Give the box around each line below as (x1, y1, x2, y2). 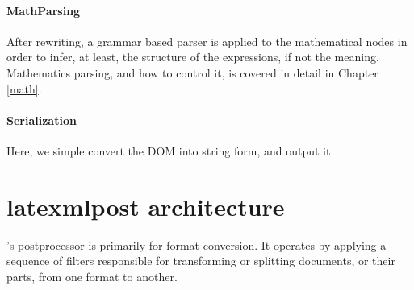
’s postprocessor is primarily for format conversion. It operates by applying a (6, 236, 387, 253)
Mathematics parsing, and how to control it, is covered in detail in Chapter (6, 64, 378, 81)
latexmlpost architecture (6, 189, 285, 222)
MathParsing (6, 2, 81, 19)
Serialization (6, 111, 77, 128)
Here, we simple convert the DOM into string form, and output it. (6, 142, 334, 159)
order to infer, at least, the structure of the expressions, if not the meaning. (6, 48, 379, 65)
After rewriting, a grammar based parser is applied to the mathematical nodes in (6, 32, 408, 49)
